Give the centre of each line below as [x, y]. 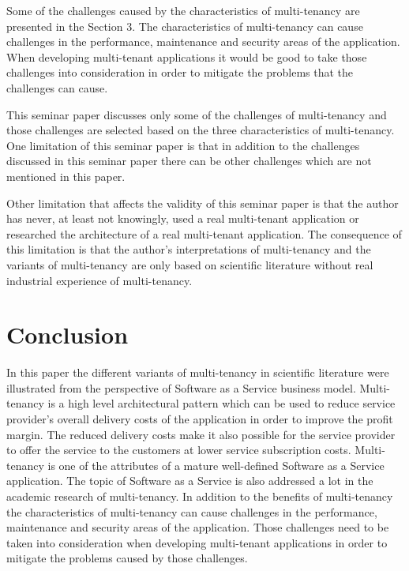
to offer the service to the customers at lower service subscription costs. [179, 450]
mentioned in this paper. [66, 176]
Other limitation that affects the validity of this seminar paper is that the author [203, 203]
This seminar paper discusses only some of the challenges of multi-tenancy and [197, 114]
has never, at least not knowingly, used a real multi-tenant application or [183, 218]
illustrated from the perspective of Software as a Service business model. [181, 387]
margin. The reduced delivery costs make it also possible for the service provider [201, 434]
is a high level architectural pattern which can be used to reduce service [221, 403]
